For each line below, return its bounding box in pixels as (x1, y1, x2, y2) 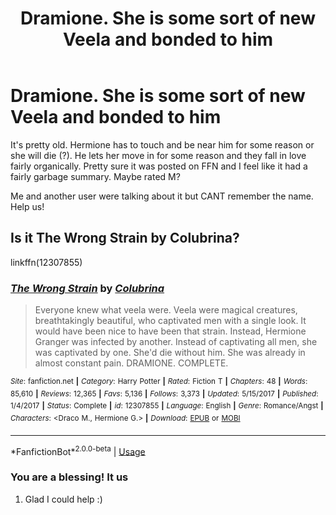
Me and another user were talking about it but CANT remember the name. (10, 190, 314, 202)
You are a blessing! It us (10, 470, 129, 484)
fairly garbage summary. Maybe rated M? (10, 170, 181, 182)
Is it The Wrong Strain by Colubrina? (10, 230, 240, 247)
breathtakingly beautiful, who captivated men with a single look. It (34, 315, 307, 327)
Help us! (10, 200, 45, 212)
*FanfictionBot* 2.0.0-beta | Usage (10, 443, 146, 457)
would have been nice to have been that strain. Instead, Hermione (34, 325, 307, 337)
